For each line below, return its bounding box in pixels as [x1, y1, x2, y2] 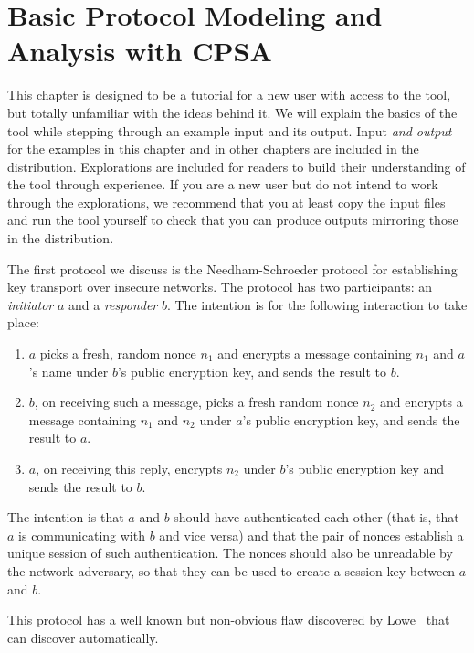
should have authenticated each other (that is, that [174, 508, 459, 527]
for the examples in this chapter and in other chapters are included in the [7, 139, 419, 158]
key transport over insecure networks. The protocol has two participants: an [7, 277, 432, 296]
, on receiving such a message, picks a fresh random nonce [34, 392, 359, 412]
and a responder [68, 294, 158, 314]
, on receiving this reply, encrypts [36, 459, 223, 477]
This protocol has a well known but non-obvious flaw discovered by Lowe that [7, 610, 450, 629]
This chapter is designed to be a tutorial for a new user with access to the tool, [7, 85, 451, 104]
